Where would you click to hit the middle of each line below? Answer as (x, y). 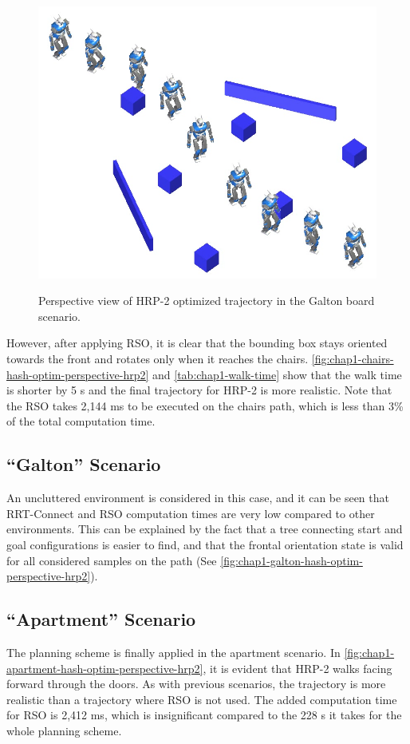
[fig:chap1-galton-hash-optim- (292, 560)
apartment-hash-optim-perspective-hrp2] (105, 668)
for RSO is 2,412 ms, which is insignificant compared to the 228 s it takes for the (204, 715)
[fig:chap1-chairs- (353, 359)
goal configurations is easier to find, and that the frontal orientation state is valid (205, 544)
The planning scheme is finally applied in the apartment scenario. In (173, 652)
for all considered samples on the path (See (112, 560)
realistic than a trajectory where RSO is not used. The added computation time (202, 699)
